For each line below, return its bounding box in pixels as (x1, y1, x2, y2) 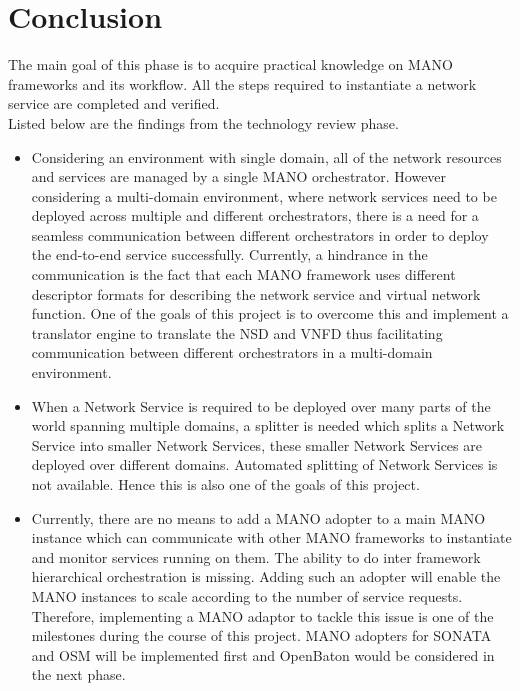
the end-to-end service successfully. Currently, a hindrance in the (31, 244, 428, 265)
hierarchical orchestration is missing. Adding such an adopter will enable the (31, 566, 501, 587)
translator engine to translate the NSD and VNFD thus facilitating (31, 322, 443, 343)
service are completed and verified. (8, 93, 220, 114)
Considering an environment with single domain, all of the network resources (31, 146, 502, 167)
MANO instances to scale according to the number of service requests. (31, 585, 463, 606)
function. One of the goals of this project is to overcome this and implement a (31, 303, 509, 324)
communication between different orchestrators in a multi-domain (31, 342, 433, 363)
